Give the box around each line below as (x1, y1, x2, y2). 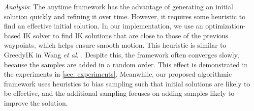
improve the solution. (4, 97, 68, 108)
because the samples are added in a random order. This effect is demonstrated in (4, 59, 248, 69)
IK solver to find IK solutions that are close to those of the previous (23, 30, 228, 40)
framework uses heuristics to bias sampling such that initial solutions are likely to (4, 78, 250, 88)
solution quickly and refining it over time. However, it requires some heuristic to (4, 11, 246, 21)
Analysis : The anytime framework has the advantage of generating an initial (4, 1, 233, 11)
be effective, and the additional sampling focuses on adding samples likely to (4, 88, 235, 98)
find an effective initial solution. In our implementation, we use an (4, 21, 203, 31)
